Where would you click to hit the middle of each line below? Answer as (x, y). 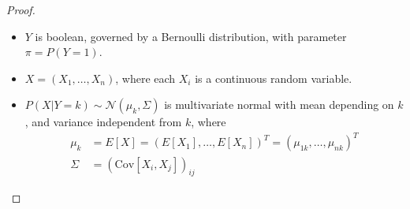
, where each (145, 78)
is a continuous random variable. (274, 78)
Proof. (21, 9)
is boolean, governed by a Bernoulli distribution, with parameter (191, 36)
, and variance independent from (103, 122)
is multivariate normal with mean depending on (279, 104)
